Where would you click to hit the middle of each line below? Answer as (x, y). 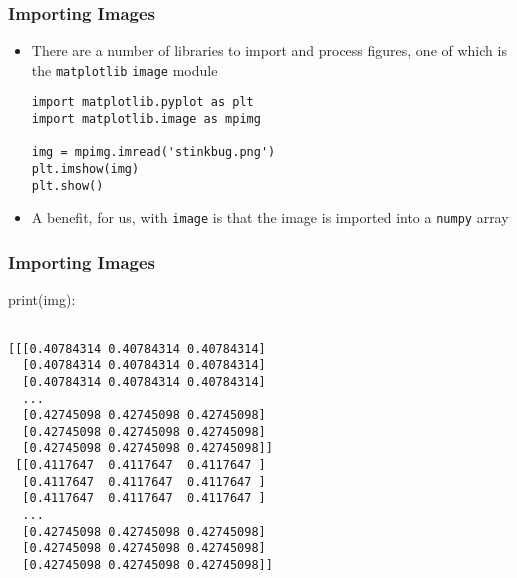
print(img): (42, 299)
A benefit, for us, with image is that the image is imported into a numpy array (270, 217)
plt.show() (67, 185)
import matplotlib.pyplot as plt (142, 102)
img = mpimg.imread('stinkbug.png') (153, 152)
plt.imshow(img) (85, 169)
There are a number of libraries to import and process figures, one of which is (269, 50)
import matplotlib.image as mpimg (146, 119)
